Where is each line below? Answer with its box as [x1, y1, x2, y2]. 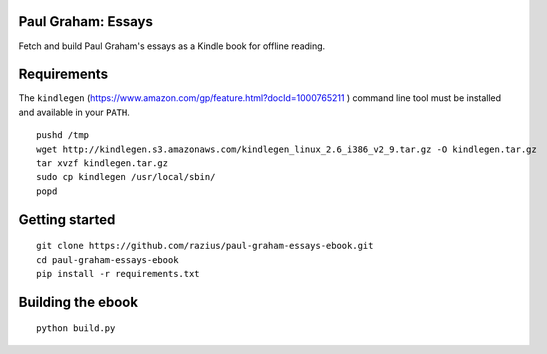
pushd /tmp [36, 130, 90, 141]
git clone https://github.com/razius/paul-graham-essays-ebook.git [36, 240, 374, 252]
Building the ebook [18, 293, 139, 310]
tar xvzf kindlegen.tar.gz [36, 157, 169, 169]
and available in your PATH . [18, 106, 130, 118]
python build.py [36, 323, 116, 334]
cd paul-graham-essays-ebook [36, 254, 179, 265]
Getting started [18, 211, 116, 228]
